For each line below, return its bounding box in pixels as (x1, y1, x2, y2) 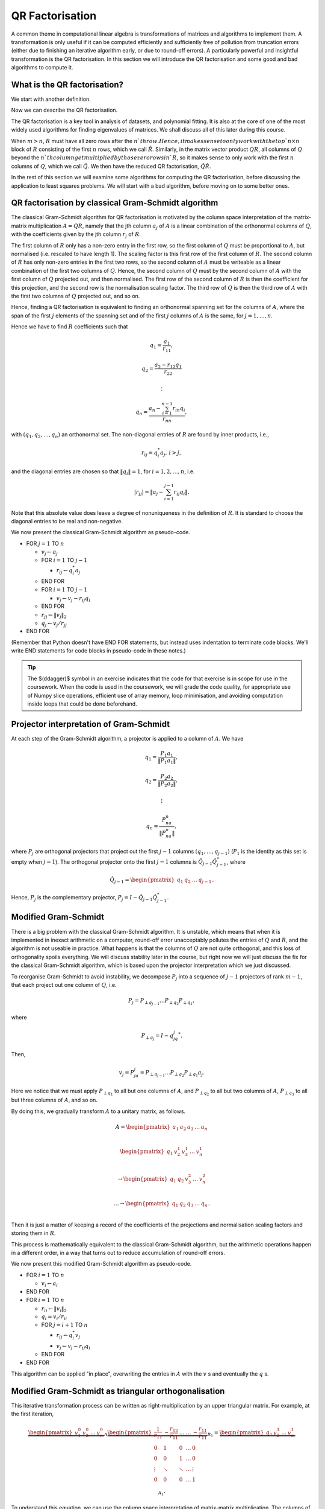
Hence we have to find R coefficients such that (11, 323, 128, 330)
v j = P (119, 1069, 135, 1077)
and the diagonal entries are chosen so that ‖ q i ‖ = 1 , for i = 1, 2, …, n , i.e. (11, 468, 195, 476)
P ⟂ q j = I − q (141, 1032, 174, 1041)
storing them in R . (11, 1230, 57, 1237)
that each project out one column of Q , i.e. (11, 981, 117, 988)
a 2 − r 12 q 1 (154, 361, 182, 369)
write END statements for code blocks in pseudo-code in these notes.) (11, 647, 186, 654)
